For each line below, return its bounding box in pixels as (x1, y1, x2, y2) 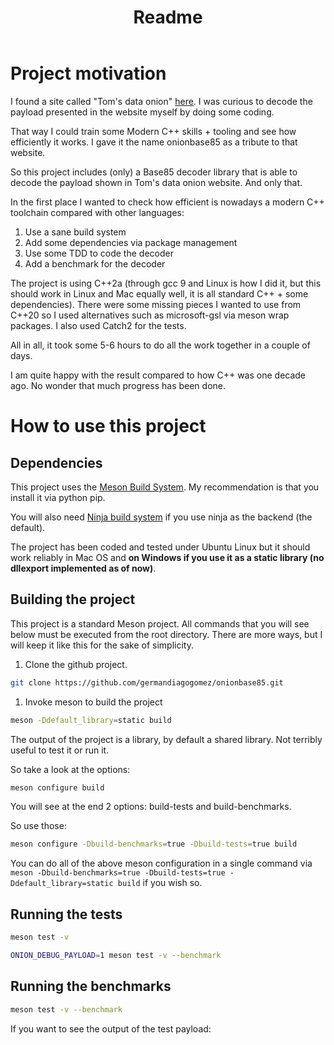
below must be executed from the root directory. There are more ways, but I (10, 628, 323, 640)
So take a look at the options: (10, 763, 131, 775)
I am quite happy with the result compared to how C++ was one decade (10, 369, 307, 381)
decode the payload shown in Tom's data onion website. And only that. (10, 176, 303, 188)
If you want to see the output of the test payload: (10, 1022, 212, 1035)
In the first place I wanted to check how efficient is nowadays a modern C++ (10, 196, 325, 208)
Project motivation (10, 62, 167, 85)
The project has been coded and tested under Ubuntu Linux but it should (10, 541, 311, 553)
